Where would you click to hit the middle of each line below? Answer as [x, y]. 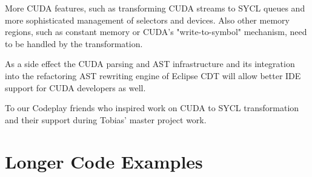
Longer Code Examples [104, 161]
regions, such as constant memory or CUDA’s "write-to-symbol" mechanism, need [156, 32]
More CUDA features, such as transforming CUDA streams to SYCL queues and [155, 8]
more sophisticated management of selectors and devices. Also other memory [147, 20]
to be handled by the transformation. [74, 43]
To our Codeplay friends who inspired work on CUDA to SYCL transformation [152, 108]
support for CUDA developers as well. [75, 87]
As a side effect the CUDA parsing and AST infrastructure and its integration [150, 64]
